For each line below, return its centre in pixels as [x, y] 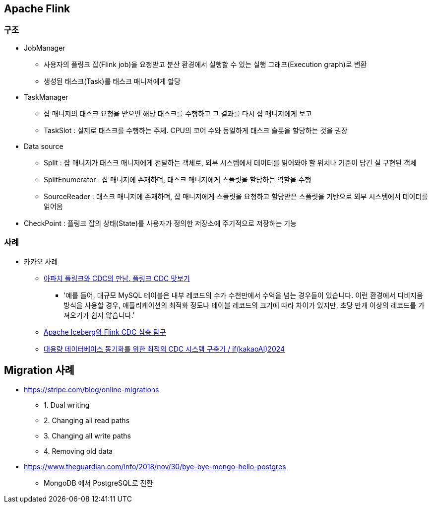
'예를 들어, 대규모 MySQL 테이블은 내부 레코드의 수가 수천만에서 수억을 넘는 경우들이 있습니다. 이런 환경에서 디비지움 [243, 295]
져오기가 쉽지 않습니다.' [99, 315]
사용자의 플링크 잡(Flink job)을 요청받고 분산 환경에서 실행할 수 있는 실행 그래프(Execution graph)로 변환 [205, 64]
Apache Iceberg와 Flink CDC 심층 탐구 [105, 332]
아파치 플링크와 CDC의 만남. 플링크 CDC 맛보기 [117, 278]
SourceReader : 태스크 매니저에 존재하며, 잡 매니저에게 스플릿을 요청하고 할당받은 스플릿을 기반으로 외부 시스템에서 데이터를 [236, 196]
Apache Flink [37, 9]
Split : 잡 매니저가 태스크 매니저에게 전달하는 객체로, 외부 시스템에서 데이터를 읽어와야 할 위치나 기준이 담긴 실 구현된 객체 [230, 162]
